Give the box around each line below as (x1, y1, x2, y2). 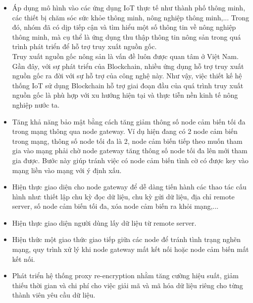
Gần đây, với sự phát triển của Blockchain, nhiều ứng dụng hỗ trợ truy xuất (12, 61, 244, 71)
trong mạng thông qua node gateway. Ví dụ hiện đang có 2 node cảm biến (12, 126, 238, 136)
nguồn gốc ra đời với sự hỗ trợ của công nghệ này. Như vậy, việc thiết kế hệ (12, 70, 242, 81)
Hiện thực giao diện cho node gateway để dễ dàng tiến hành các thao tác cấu (12, 182, 247, 192)
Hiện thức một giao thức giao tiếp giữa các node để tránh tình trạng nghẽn (12, 234, 241, 244)
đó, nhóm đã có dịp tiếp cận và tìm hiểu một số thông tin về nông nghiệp (12, 22, 236, 32)
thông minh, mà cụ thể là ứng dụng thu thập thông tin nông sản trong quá (12, 31, 241, 42)
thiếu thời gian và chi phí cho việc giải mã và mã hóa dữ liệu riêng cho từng (12, 280, 243, 290)
